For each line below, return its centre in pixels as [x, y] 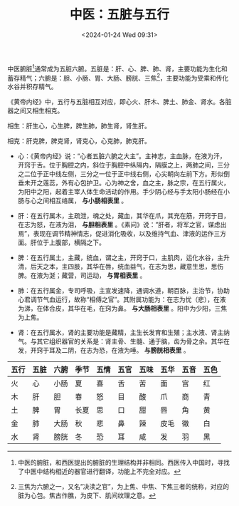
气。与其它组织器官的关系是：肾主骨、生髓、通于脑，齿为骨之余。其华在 [123, 341]
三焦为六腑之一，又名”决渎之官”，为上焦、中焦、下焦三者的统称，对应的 [123, 487]
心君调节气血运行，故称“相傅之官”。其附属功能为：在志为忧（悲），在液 [122, 299]
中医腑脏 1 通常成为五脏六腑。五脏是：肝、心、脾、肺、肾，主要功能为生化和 [117, 68]
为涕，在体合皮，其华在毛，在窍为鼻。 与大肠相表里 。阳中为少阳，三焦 [122, 309]
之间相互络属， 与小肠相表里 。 [82, 201]
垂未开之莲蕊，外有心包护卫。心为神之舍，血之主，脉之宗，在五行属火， [123, 183]
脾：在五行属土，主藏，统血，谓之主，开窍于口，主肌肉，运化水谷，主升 [123, 258]
